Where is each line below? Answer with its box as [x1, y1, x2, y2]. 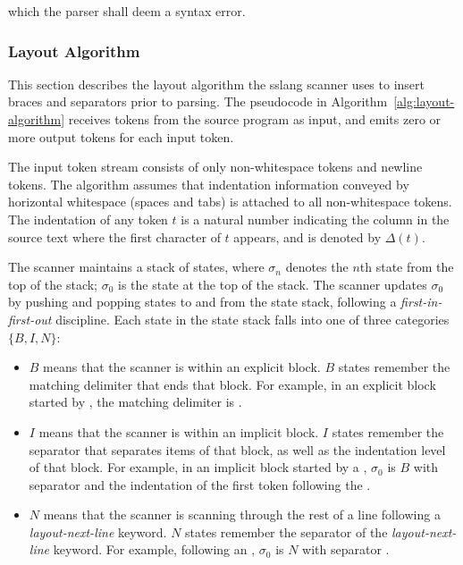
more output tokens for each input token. [8, 127, 234, 146]
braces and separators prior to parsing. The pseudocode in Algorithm [8, 92, 388, 111]
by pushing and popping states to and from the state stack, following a [8, 292, 397, 311]
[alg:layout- [393, 92, 455, 111]
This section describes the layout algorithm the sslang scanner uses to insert [8, 74, 425, 93]
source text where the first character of [8, 227, 221, 246]
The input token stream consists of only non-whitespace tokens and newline [8, 157, 423, 176]
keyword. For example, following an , [53, 540, 256, 559]
